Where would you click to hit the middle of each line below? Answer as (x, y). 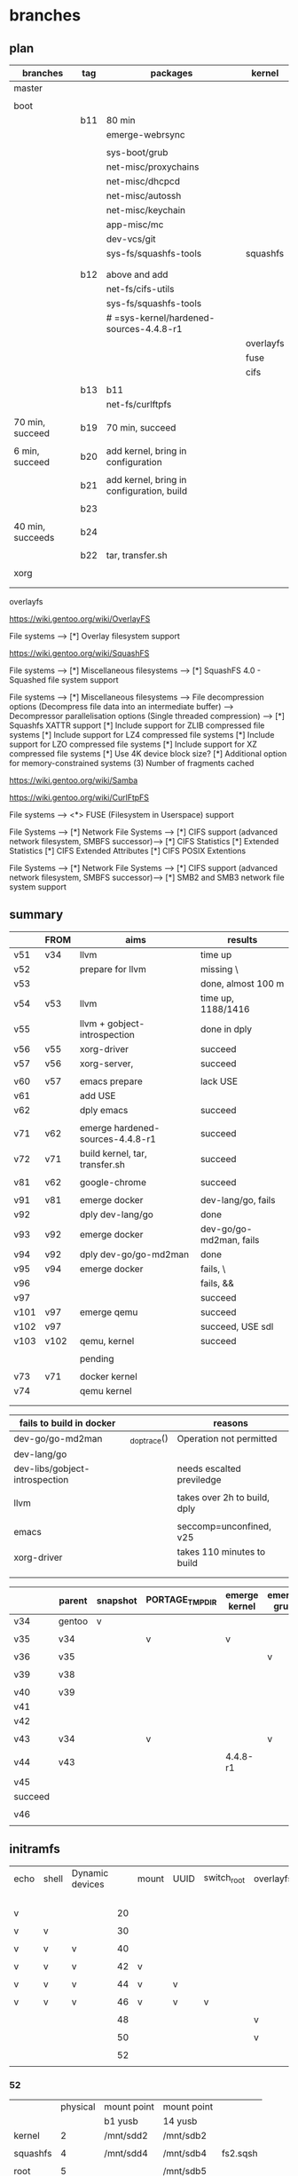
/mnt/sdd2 (126, 2136)
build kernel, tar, (114, 1153)
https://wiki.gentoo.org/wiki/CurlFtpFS (79, 797)
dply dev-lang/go (116, 1215)
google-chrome (113, 1182)
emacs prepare (111, 1081)
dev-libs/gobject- (52, 1468)
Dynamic (90, 1872)
